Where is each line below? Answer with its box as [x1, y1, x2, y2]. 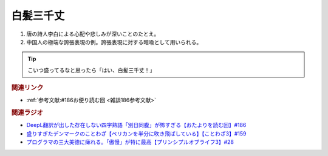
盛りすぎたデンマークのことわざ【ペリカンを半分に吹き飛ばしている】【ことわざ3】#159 [26, 130, 247, 137]
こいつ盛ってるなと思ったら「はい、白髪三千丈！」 [27, 67, 155, 74]
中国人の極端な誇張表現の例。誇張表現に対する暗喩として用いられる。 [26, 38, 202, 45]
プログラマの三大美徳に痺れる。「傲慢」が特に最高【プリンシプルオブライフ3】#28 [26, 138, 234, 146]
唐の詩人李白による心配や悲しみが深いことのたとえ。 [26, 30, 160, 37]
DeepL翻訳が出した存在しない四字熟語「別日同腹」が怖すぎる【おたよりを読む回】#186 [26, 122, 247, 129]
